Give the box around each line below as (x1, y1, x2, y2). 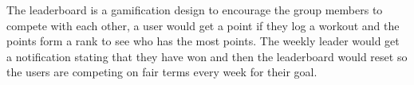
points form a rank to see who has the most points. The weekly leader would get (6, 33, 400, 49)
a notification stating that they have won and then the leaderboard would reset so (6, 48, 408, 64)
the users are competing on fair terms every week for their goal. (6, 64, 317, 80)
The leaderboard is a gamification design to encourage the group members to (6, 2, 383, 17)
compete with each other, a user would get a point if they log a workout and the (6, 17, 400, 33)
